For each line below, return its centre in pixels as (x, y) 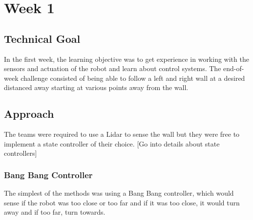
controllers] (21, 153)
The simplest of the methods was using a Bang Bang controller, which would (119, 193)
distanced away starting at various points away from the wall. (96, 87)
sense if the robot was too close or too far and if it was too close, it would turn (122, 202)
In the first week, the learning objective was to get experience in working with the (126, 59)
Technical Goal (42, 38)
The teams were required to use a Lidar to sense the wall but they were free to (122, 134)
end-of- (234, 68)
